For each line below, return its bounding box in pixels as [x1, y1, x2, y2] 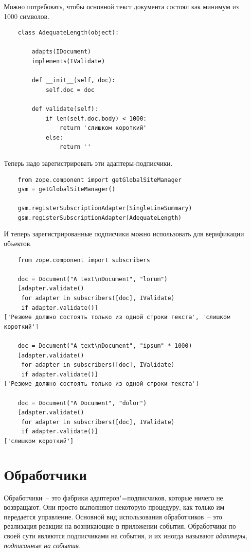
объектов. [4, 238, 32, 249]
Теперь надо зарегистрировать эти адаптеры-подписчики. [4, 158, 173, 168]
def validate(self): [32, 105, 98, 112]
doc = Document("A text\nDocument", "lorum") [18, 275, 168, 283]
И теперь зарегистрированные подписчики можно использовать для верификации [4, 229, 244, 239]
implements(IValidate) [32, 57, 105, 65]
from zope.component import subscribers [18, 256, 150, 264]
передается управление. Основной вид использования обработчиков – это [4, 511, 222, 521]
